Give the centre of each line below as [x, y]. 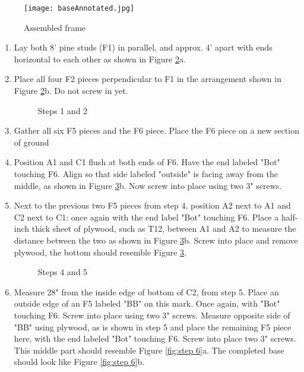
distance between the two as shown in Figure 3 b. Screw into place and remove [156, 240]
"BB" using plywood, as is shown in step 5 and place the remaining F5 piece [153, 327]
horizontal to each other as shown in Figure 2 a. [100, 59]
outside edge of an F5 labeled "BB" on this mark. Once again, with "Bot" [147, 303]
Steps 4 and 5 [63, 272]
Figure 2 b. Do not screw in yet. [71, 91]
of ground [31, 142]
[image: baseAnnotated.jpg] [79, 8]
